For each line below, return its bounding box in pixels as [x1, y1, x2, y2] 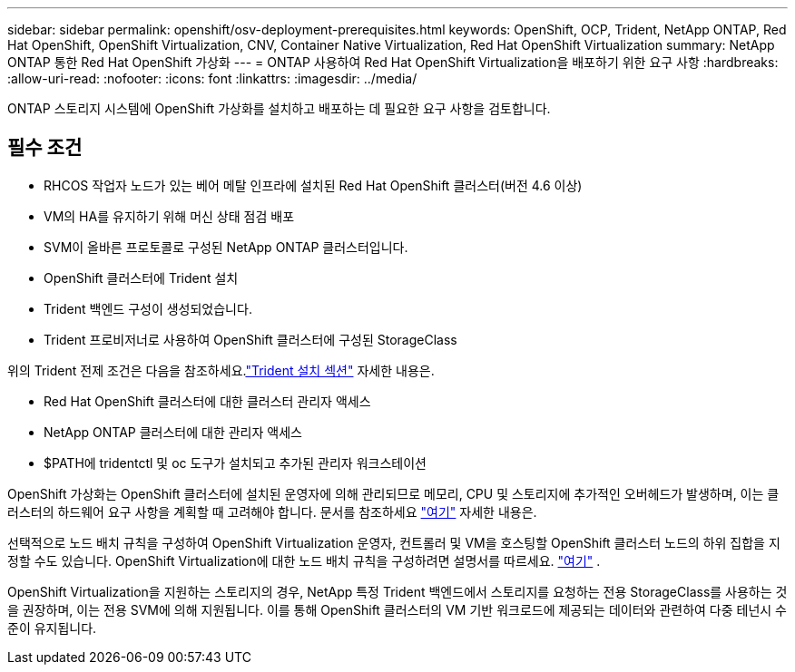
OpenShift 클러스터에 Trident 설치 [44, 269, 239, 286]
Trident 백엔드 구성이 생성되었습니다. [44, 300, 252, 317]
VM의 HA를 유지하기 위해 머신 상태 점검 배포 [44, 208, 295, 224]
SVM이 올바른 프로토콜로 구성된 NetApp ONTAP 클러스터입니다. [44, 239, 408, 255]
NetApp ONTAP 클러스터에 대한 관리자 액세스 [44, 424, 302, 440]
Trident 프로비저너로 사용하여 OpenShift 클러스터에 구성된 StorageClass [44, 331, 457, 347]
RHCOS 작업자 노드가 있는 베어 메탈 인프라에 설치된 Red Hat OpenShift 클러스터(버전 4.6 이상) [44, 177, 583, 193]
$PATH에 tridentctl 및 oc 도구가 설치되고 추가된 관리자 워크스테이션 [44, 454, 427, 471]
